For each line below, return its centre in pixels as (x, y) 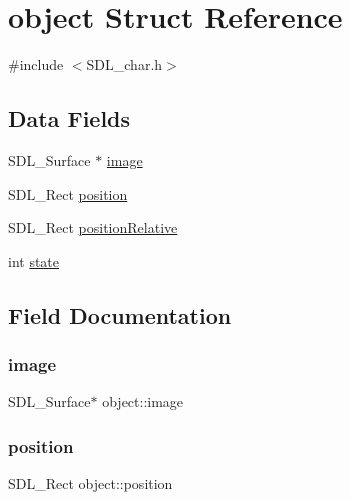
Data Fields (69, 118)
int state (34, 260)
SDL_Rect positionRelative (93, 227)
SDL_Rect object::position (90, 483)
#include (36, 64)
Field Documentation (120, 314)
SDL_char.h (124, 64)
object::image (143, 401)
